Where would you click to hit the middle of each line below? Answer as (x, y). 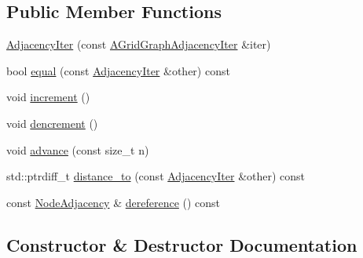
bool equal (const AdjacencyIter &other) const (118, 70)
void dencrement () (52, 123)
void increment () (48, 97)
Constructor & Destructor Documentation (182, 244)
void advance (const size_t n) (78, 149)
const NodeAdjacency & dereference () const (114, 202)
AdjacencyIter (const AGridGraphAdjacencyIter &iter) (139, 44)
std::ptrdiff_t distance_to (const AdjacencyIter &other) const (156, 176)
